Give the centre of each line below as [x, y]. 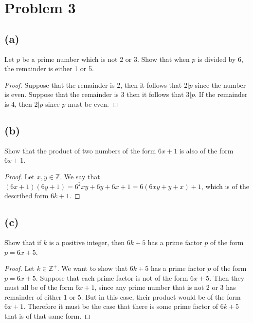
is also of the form [206, 150]
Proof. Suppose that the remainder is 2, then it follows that [93, 85]
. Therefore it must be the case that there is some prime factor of [121, 306]
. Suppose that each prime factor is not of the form [112, 277]
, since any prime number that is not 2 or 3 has [165, 287]
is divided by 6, [220, 59]
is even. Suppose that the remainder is [62, 94]
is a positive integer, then [87, 242]
